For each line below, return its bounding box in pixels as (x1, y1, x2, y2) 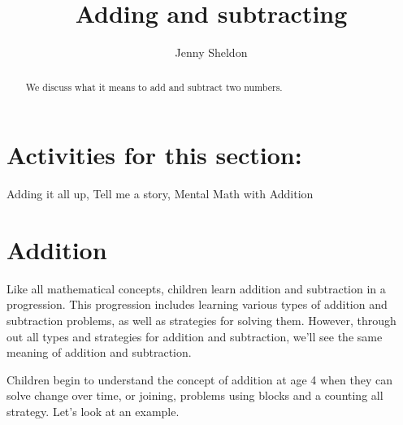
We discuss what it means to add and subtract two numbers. (25, 80, 283, 93)
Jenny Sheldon (175, 44, 248, 61)
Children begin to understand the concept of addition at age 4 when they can (6, 371, 393, 388)
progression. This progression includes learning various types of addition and (6, 296, 388, 313)
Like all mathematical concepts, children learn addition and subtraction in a (6, 280, 386, 297)
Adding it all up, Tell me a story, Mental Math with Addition (6, 185, 314, 202)
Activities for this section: (6, 138, 302, 171)
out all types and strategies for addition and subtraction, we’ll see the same (6, 327, 383, 345)
